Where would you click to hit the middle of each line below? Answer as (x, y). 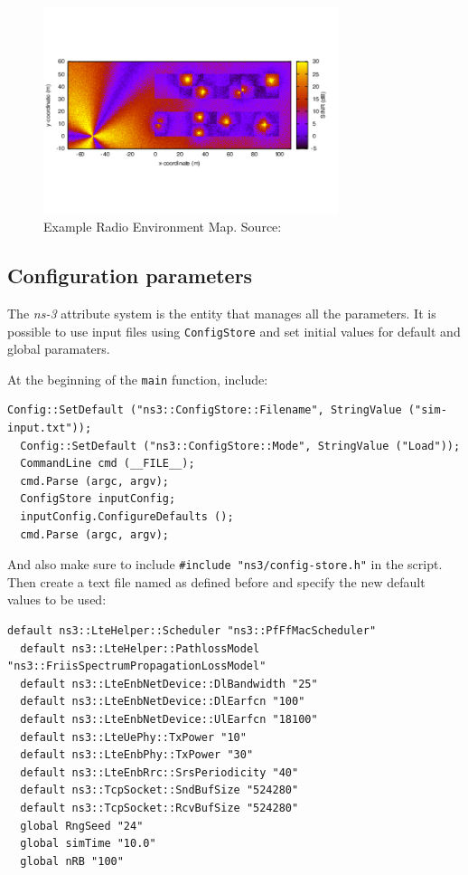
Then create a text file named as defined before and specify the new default (216, 581)
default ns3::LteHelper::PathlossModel (140, 648)
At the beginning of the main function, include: (138, 379)
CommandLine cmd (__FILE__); (108, 464)
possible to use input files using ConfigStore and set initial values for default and (234, 331)
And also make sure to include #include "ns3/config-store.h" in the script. (225, 564)
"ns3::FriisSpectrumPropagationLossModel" (137, 666)
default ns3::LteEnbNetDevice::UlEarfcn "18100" (169, 719)
